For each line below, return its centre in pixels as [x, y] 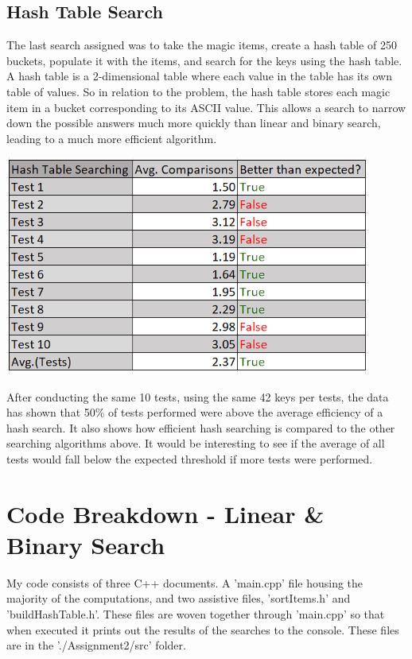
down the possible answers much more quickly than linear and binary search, [194, 123]
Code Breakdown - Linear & [165, 513]
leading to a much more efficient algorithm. [112, 138]
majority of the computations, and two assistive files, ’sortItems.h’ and [179, 598]
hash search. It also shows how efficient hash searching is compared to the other [201, 427]
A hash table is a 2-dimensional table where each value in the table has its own [199, 76]
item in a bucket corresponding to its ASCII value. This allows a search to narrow [206, 107]
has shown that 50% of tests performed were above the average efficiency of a [195, 412]
